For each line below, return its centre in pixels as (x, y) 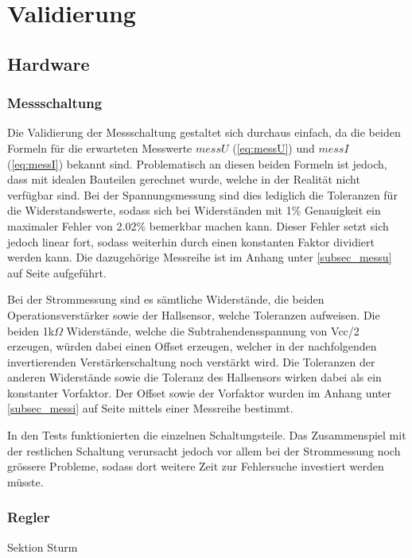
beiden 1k (31, 330)
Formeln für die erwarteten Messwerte (100, 147)
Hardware (49, 63)
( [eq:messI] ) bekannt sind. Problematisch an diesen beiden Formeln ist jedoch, (197, 163)
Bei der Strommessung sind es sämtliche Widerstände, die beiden (166, 299)
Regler (29, 517)
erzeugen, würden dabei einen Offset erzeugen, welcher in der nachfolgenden (192, 346)
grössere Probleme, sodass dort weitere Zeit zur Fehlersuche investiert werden (196, 466)
